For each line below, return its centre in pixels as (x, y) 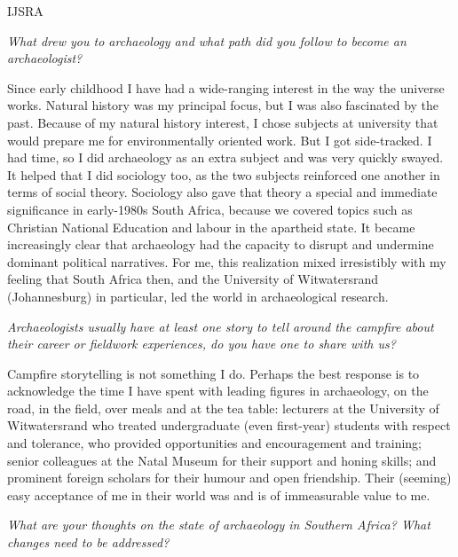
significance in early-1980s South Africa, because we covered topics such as (210, 209)
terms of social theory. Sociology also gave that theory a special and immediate (222, 192)
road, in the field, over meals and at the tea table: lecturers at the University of (223, 408)
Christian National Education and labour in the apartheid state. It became (211, 227)
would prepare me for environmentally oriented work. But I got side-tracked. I (220, 140)
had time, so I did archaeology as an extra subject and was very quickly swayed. (225, 157)
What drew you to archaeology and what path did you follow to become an (207, 40)
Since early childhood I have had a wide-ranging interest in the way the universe (226, 87)
